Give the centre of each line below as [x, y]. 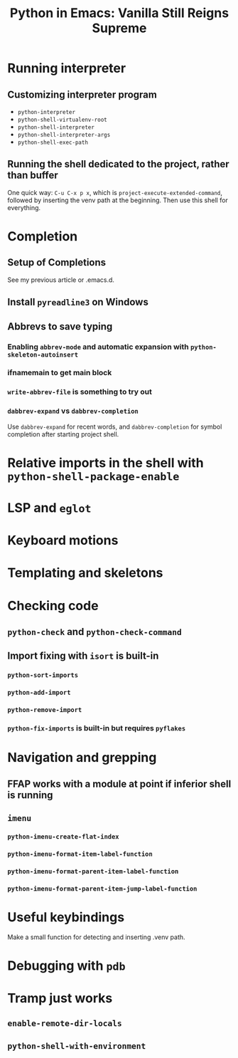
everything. [24, 207]
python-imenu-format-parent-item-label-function [93, 871]
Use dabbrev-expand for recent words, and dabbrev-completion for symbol [115, 426]
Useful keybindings [66, 917]
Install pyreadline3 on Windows [78, 302]
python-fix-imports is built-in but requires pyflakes [97, 728]
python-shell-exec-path [53, 142]
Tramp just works [60, 999]
